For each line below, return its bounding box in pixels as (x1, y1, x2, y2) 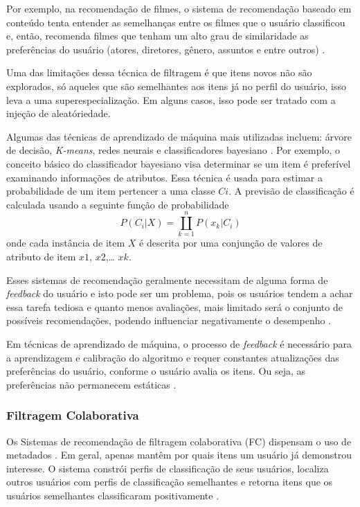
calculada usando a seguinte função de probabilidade (6, 197, 229, 211)
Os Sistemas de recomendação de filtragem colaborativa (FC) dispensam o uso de (6, 434, 352, 448)
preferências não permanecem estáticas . (6, 377, 177, 391)
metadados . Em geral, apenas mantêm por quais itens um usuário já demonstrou (6, 447, 352, 462)
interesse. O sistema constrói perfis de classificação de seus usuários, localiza (6, 461, 329, 475)
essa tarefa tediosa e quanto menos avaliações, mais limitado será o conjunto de (6, 299, 343, 314)
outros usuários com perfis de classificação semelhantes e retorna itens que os (6, 474, 333, 489)
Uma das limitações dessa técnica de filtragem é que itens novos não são (6, 65, 312, 80)
